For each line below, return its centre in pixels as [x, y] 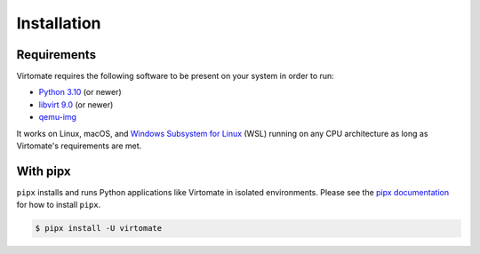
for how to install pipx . [59, 205]
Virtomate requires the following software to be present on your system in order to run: [176, 76]
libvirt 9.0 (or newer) [76, 104]
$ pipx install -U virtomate [99, 228]
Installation [59, 23]
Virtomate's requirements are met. [79, 146]
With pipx [44, 171]
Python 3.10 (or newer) [80, 92]
